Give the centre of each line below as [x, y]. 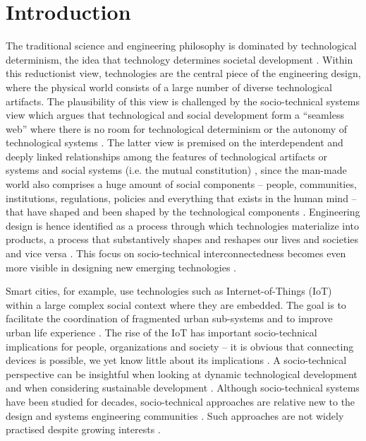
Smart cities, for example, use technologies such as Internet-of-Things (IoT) [169, 291]
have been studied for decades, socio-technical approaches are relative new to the [181, 401]
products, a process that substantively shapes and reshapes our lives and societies [182, 239]
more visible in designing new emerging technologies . [121, 267]
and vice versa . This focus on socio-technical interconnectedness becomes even [176, 253]
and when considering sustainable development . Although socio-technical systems [183, 388]
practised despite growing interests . [83, 429]
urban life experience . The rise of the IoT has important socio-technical [161, 332]
